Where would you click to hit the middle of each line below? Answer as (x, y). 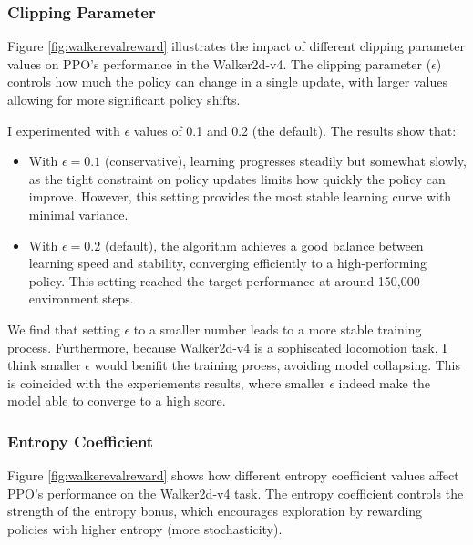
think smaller (44, 365)
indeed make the (384, 382)
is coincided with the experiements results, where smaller (166, 382)
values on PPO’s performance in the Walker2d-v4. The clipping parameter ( (220, 63)
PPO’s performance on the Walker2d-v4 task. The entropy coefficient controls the (236, 493)
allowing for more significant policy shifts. (124, 99)
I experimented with (64, 130)
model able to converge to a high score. (117, 401)
